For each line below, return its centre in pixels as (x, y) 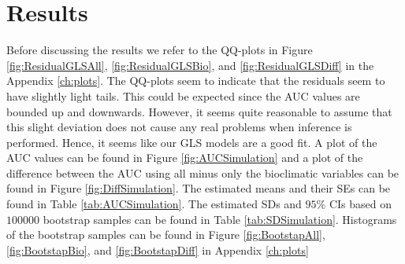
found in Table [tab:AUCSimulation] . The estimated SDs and (154, 204)
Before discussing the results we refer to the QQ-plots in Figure (160, 50)
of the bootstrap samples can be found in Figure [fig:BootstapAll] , (166, 235)
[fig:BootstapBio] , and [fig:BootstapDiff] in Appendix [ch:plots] (158, 249)
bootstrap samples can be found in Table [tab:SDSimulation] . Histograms (220, 219)
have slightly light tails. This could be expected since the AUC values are (183, 95)
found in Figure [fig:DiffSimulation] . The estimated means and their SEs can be (199, 188)
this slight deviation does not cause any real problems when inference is (179, 127)
